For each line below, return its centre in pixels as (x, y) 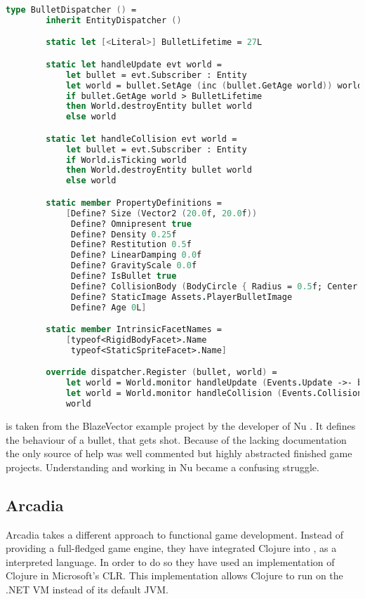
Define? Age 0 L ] (109, 307)
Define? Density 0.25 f (124, 234)
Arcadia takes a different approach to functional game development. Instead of (174, 534)
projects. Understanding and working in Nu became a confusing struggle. (162, 467)
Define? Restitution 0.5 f (131, 245)
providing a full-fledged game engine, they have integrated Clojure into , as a (171, 548)
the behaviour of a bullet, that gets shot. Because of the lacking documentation (176, 439)
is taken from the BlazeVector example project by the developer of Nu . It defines (181, 425)
